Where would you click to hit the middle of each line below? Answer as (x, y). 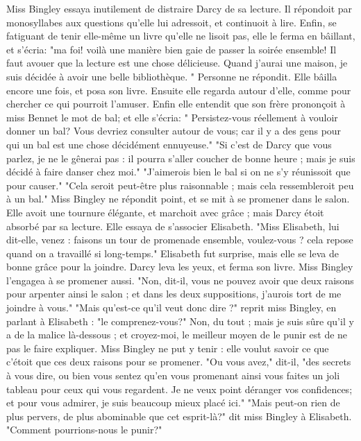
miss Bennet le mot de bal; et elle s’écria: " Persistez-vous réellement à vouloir (172, 117)
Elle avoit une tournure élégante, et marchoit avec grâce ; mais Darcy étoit (165, 212)
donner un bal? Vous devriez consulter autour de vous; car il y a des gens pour (174, 131)
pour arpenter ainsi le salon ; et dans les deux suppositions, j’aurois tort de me (174, 294)
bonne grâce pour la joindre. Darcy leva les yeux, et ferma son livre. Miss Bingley (180, 267)
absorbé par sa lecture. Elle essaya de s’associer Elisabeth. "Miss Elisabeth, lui (173, 226)
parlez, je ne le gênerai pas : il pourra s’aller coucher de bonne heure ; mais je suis (181, 158)
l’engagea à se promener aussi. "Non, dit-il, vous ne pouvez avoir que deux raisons (180, 280)
